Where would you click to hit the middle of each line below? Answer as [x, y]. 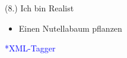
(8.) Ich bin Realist [39, 8]
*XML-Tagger [30, 48]
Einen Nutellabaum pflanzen [70, 28]
